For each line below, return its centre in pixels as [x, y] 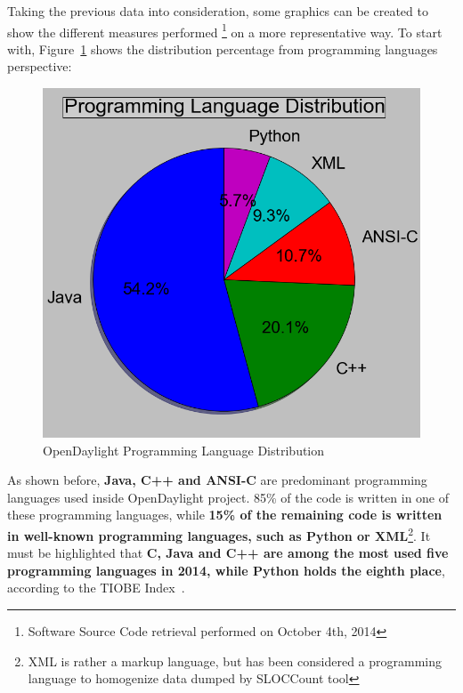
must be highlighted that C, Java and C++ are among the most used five [228, 553]
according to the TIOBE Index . [96, 588]
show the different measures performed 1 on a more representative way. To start [225, 30]
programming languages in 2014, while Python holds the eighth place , [226, 570]
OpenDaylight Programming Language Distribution [184, 450]
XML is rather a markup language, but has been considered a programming [235, 661]
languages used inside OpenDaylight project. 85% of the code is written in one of [228, 497]
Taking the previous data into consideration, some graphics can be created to [218, 11]
